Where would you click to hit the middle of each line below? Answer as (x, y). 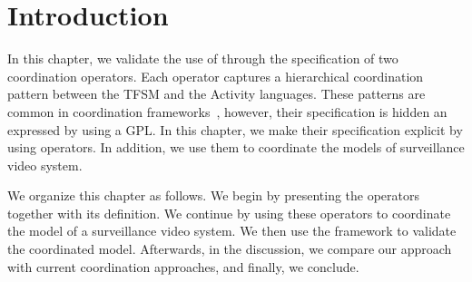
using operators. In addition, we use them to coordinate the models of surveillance (236, 147)
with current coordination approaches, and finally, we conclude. (183, 266)
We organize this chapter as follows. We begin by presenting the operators (214, 195)
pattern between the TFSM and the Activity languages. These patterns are (216, 94)
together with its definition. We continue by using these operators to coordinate (229, 213)
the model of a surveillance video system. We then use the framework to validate (232, 231)
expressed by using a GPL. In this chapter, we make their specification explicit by (235, 129)
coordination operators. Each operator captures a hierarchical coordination (216, 76)
